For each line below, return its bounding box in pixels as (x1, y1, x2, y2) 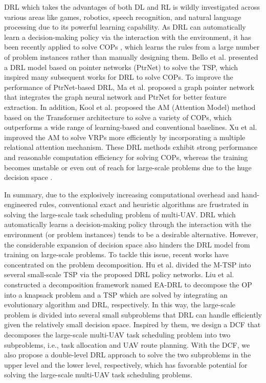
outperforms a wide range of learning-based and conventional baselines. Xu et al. (4, 122, 257, 132)
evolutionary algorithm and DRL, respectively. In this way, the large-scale (4, 299, 236, 310)
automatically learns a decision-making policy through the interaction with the (4, 219, 251, 230)
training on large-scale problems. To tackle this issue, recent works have (4, 249, 229, 260)
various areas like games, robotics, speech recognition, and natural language (4, 11, 241, 22)
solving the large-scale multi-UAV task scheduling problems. (4, 369, 192, 380)
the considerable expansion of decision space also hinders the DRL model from (4, 239, 250, 250)
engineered (4, 199, 37, 210)
